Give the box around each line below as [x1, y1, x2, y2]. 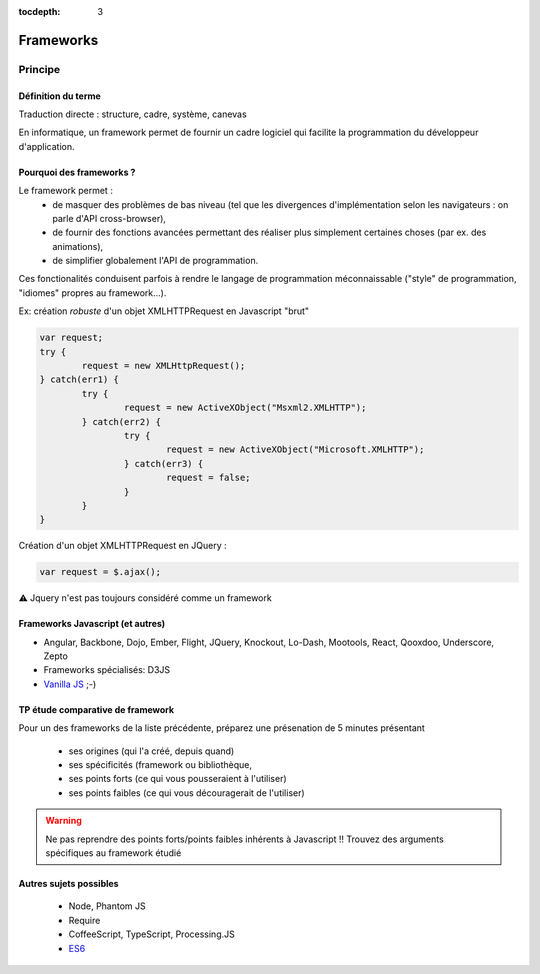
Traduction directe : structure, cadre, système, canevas [18, 108, 247, 120]
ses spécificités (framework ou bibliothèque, [68, 759, 252, 771]
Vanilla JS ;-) [43, 678, 97, 690]
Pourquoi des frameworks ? [18, 166, 136, 178]
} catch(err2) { [81, 416, 162, 427]
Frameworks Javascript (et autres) [18, 618, 166, 630]
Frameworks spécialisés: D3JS [43, 664, 171, 676]
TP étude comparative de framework [18, 703, 175, 715]
